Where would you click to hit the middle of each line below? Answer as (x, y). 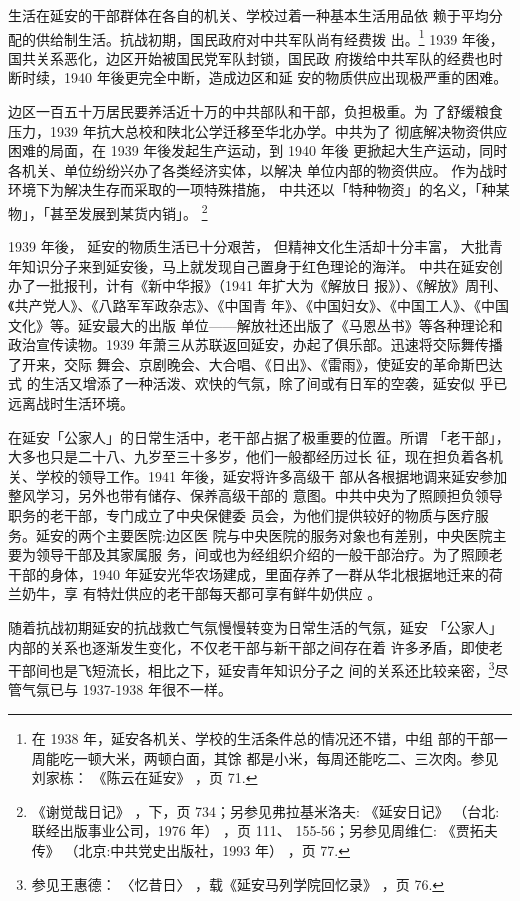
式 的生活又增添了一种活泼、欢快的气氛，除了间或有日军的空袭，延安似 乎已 (258, 383)
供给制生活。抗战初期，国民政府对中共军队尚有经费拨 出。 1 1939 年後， (269, 37)
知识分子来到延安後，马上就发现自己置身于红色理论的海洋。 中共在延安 (255, 265)
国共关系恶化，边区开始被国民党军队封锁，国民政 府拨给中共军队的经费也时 (255, 57)
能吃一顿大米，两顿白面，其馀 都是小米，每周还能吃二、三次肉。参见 (272, 757)
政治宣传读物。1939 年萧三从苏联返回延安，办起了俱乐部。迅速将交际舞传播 (255, 344)
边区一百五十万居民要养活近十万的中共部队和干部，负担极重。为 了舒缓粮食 (255, 111)
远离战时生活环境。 (71, 403)
